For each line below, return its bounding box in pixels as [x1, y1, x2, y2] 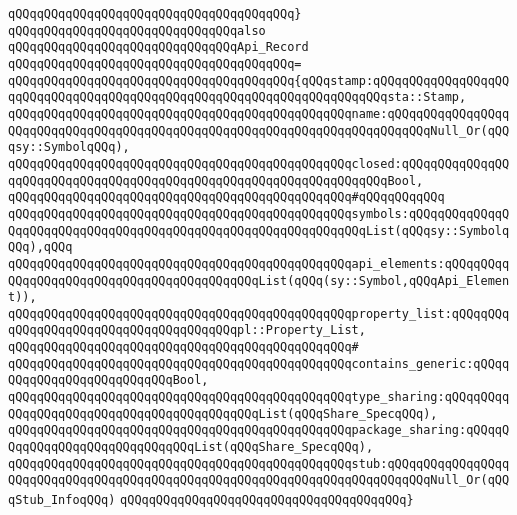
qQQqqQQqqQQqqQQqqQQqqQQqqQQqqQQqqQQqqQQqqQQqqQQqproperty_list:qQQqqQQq [8, 306, 510, 321]
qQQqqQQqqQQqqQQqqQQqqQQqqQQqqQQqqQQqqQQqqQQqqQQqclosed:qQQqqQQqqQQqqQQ [8, 156, 510, 171]
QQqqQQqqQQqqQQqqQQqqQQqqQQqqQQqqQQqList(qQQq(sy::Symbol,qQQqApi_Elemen [8, 273, 510, 288]
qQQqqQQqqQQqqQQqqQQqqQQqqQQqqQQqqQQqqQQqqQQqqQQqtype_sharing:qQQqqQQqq [8, 390, 510, 405]
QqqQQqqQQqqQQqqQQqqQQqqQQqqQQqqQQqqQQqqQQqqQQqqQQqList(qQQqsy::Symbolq [8, 223, 510, 238]
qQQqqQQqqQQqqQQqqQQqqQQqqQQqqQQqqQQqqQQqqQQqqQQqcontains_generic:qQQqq [8, 356, 510, 371]
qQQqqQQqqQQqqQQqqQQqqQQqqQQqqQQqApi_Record [8, 40, 309, 55]
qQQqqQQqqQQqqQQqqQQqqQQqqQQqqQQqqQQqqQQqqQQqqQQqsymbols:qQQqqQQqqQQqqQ [8, 206, 510, 221]
